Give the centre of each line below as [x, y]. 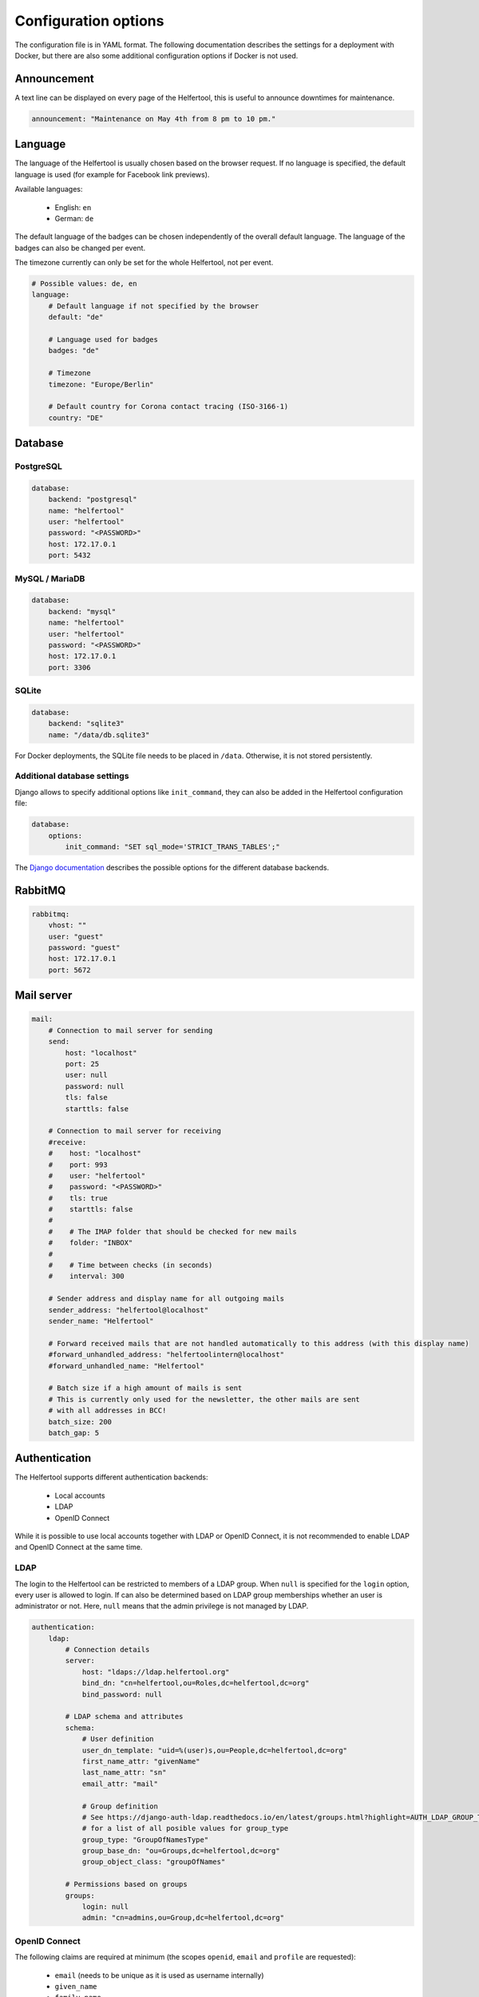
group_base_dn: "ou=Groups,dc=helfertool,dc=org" [181, 1851]
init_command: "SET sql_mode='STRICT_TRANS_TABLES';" [172, 846]
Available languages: [49, 189]
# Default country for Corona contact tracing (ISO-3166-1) [168, 407]
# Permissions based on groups [126, 1884]
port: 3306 [69, 667]
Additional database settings [72, 776]
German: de [74, 218]
